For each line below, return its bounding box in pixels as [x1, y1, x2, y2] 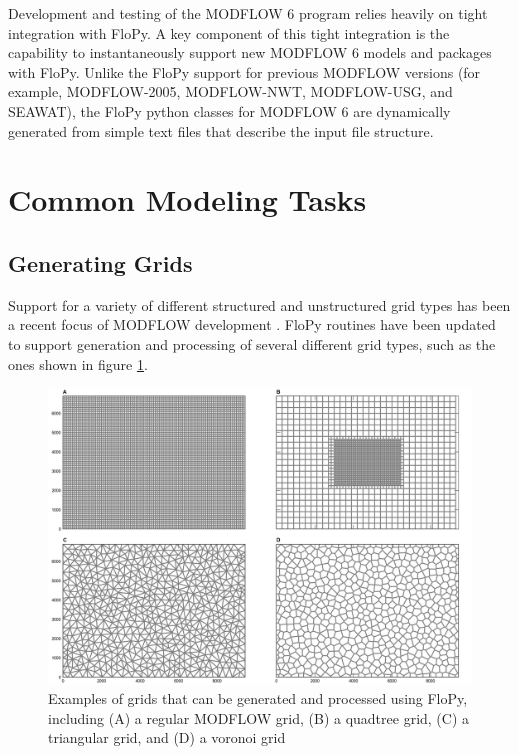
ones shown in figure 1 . [8, 353, 148, 374]
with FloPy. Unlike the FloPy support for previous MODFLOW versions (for [8, 61, 481, 82]
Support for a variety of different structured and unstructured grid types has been [8, 294, 511, 315]
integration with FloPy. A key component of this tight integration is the [8, 22, 450, 43]
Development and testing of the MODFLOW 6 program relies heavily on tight [8, 3, 488, 23]
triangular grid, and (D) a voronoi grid [48, 727, 286, 748]
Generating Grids [8, 247, 193, 278]
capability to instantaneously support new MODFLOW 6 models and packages [8, 42, 492, 63]
